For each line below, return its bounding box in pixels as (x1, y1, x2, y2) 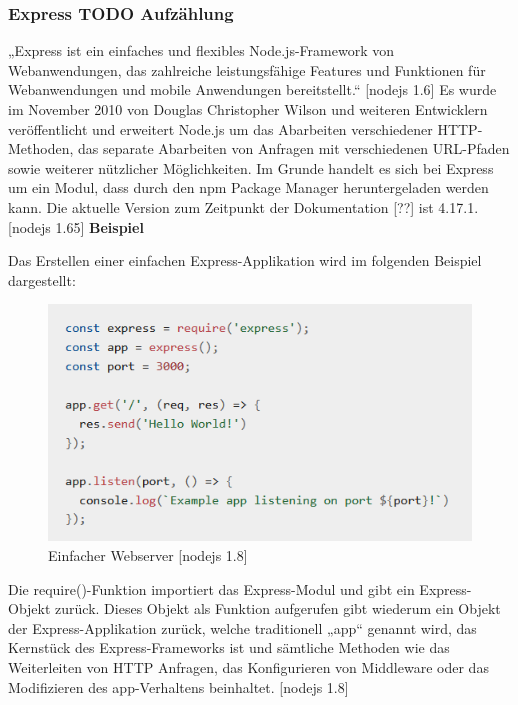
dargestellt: (8, 269, 76, 290)
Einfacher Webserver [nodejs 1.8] (48, 545, 248, 566)
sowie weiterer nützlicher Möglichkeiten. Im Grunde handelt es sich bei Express (8, 157, 494, 178)
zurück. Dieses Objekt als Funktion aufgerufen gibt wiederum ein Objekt (55, 598, 501, 619)
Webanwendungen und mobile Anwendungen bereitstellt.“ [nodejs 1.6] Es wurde (8, 79, 497, 100)
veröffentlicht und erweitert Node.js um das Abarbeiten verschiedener (8, 118, 433, 139)
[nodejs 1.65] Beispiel (8, 216, 144, 237)
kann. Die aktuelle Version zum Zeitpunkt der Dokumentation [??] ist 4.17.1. (8, 196, 479, 217)
